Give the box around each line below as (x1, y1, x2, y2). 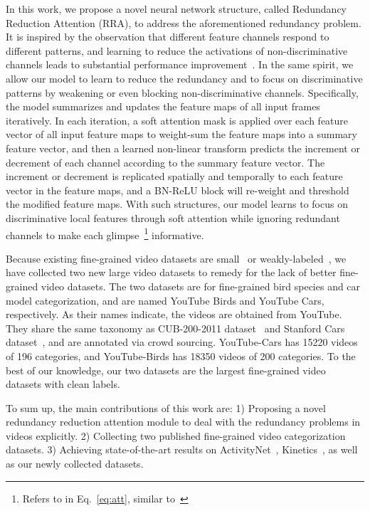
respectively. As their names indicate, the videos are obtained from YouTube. (6, 307, 342, 322)
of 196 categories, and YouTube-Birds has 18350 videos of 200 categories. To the (6, 348, 356, 363)
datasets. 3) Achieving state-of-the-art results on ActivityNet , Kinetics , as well (6, 442, 358, 457)
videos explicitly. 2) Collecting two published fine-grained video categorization (6, 428, 346, 443)
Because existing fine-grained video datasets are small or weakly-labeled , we (6, 251, 347, 265)
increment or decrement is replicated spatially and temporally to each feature (6, 169, 343, 184)
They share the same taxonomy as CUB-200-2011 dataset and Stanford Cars (6, 320, 345, 335)
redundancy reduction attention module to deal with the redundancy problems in (6, 414, 361, 429)
